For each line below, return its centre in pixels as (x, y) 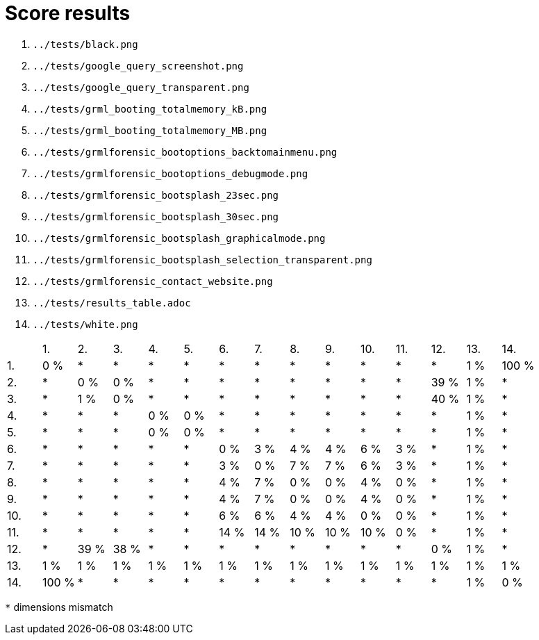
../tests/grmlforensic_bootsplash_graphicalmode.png (179, 238)
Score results (68, 13)
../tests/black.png (85, 44)
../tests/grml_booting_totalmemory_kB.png (150, 109)
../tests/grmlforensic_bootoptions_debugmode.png (171, 173)
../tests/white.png (85, 324)
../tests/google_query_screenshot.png (138, 66)
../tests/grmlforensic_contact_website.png (153, 281)
